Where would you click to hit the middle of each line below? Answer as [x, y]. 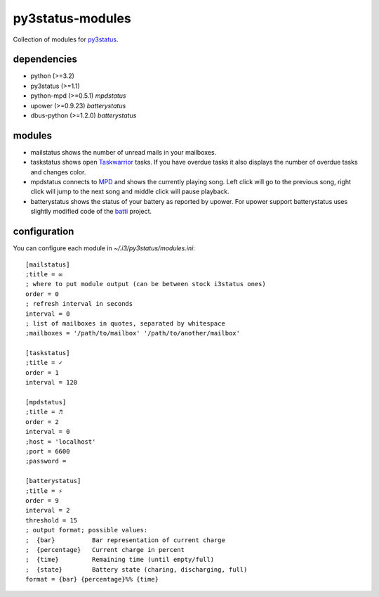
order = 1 [42, 372]
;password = [46, 461]
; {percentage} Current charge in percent [105, 550]
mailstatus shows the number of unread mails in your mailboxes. [124, 152]
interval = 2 [48, 511]
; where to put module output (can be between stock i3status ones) [146, 284]
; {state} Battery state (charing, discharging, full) [137, 569]
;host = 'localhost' [61, 442]
